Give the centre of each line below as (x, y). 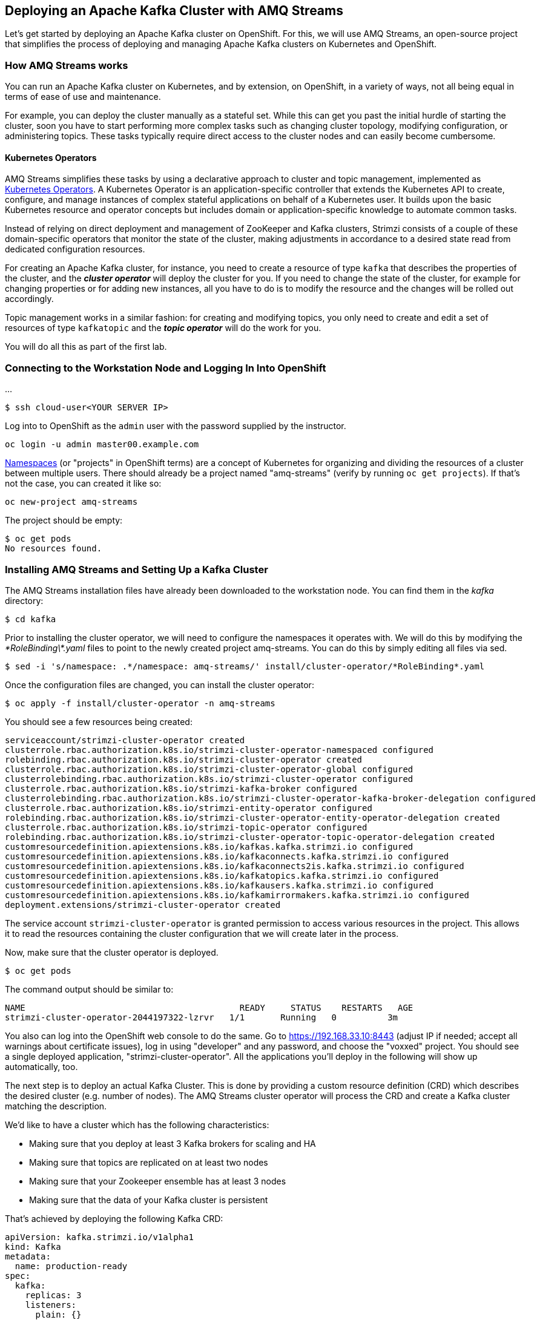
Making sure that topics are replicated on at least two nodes (149, 1162)
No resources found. (54, 549)
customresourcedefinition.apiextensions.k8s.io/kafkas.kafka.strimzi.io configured (209, 846)
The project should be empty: (64, 520)
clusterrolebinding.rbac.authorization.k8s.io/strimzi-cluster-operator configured (209, 779)
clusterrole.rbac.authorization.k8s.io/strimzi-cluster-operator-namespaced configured (219, 750)
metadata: (28, 1256)
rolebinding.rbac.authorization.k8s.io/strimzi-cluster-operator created (184, 759)
